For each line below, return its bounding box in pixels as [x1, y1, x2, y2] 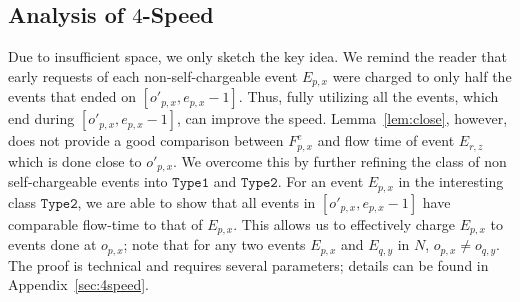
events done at [8, 234, 97, 255]
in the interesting [398, 171, 504, 192]
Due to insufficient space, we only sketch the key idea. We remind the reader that [8, 46, 508, 67]
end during [8, 108, 75, 129]
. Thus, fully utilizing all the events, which [238, 86, 499, 107]
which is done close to [8, 150, 142, 171]
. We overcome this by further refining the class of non [173, 150, 507, 171]
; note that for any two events [123, 234, 306, 255]
